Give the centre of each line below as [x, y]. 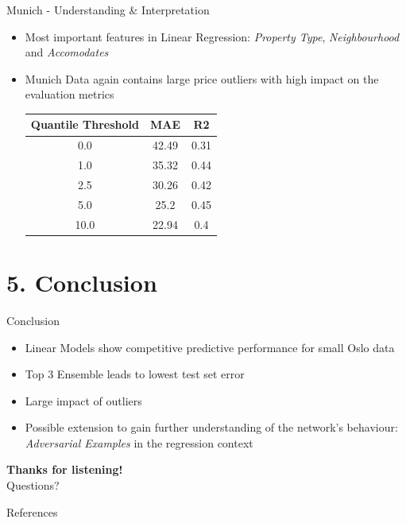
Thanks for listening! [65, 469]
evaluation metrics [70, 94]
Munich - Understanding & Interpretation [108, 10]
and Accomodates [67, 52]
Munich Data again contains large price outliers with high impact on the [202, 78]
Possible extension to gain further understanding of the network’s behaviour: [211, 427]
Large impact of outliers [83, 400]
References [32, 511]
